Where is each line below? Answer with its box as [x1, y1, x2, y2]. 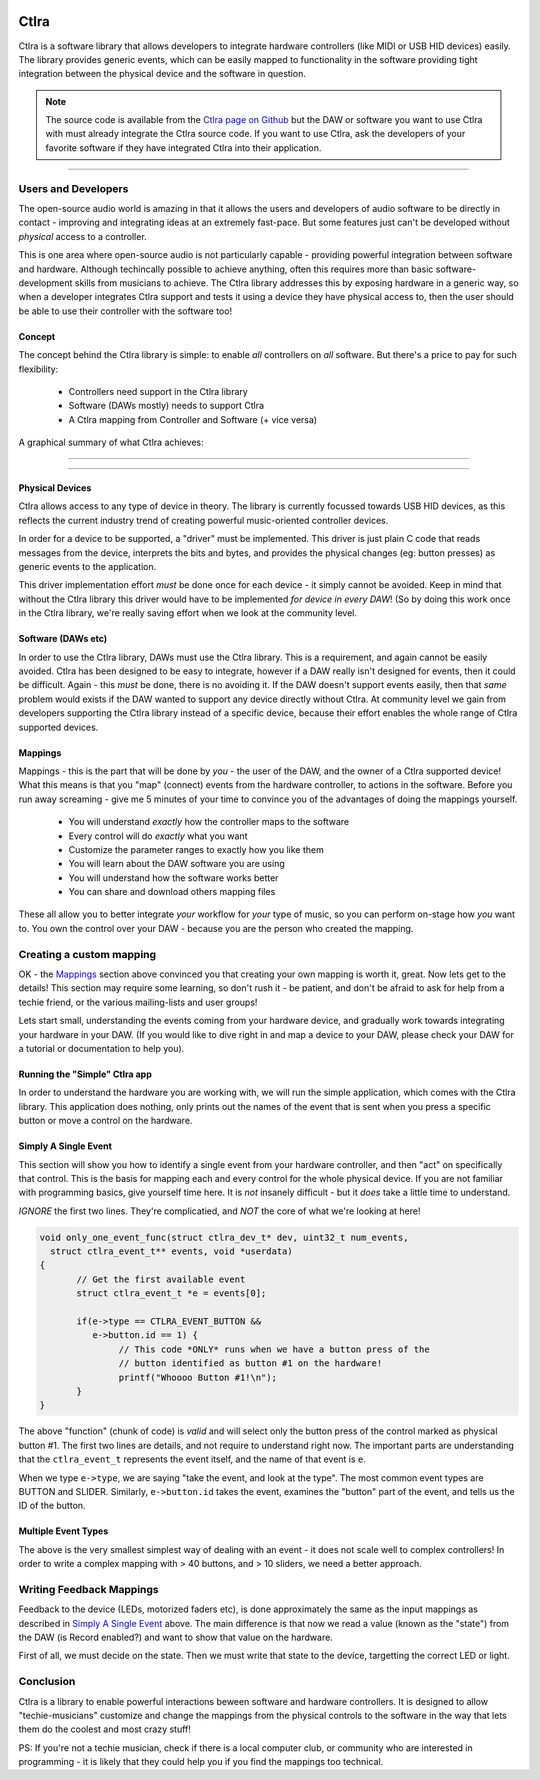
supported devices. [18, 721, 99, 733]
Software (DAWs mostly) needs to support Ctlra [68, 400, 265, 412]
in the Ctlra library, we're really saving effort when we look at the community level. [18, 607, 357, 619]
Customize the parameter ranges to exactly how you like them [68, 843, 324, 855]
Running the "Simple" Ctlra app [18, 1068, 152, 1080]
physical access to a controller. [18, 230, 147, 242]
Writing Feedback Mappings [18, 1582, 159, 1596]
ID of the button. [18, 1500, 86, 1512]
